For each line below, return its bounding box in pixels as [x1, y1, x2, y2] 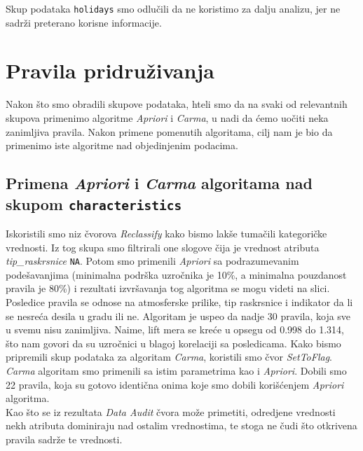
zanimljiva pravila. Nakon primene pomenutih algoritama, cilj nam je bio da [6, 124, 333, 139]
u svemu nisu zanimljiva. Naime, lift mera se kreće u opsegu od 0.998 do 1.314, [6, 322, 344, 337]
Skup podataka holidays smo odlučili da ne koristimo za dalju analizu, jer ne [6, 1, 341, 15]
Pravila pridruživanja [6, 56, 214, 85]
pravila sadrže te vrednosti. [6, 431, 123, 446]
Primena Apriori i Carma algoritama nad [6, 172, 313, 194]
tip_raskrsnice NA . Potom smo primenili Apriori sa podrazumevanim [6, 254, 299, 268]
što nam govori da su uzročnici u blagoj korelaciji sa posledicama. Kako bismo [6, 335, 341, 350]
